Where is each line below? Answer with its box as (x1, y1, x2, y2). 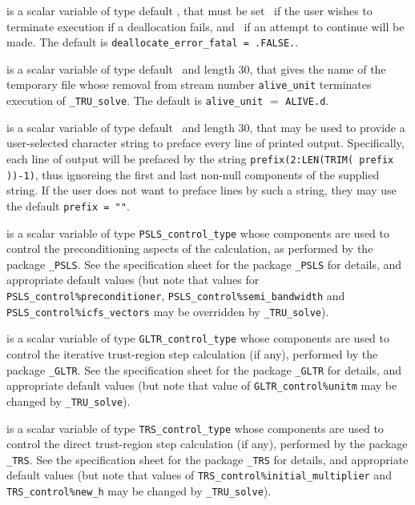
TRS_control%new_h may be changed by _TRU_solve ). (6, 483, 272, 499)
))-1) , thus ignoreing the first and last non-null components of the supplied (6, 166, 380, 182)
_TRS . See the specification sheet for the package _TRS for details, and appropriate (6, 451, 409, 467)
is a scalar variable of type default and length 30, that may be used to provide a (6, 118, 405, 135)
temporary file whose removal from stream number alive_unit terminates (6, 76, 372, 93)
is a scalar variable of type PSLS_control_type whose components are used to (6, 224, 389, 241)
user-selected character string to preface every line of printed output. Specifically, (6, 134, 405, 151)
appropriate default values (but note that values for (6, 271, 260, 288)
